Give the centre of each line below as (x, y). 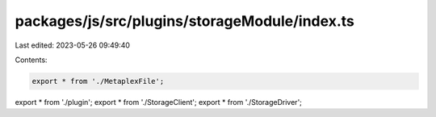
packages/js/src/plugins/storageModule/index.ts (184, 21)
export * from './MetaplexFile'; (98, 81)
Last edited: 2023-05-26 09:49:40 (73, 45)
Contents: (31, 60)
